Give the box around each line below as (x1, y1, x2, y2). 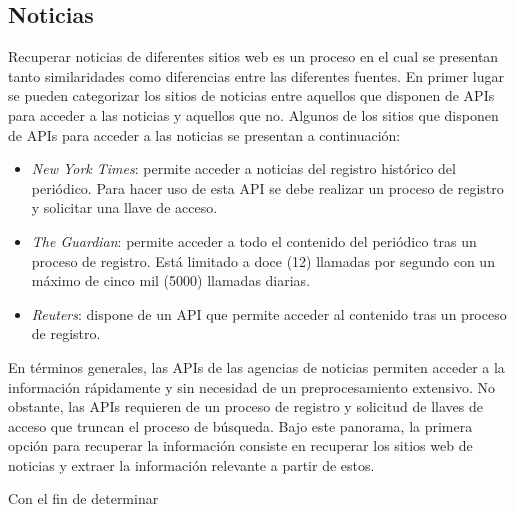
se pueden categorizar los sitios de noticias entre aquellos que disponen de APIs (8, 85, 495, 106)
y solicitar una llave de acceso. (31, 197, 218, 218)
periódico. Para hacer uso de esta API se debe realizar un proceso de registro (31, 177, 504, 198)
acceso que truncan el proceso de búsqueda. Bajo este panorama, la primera (8, 415, 473, 436)
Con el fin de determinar (8, 488, 159, 509)
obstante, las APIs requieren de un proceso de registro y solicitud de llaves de (8, 396, 483, 417)
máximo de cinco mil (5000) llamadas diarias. (31, 270, 311, 291)
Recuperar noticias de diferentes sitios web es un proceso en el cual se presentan (8, 46, 499, 67)
